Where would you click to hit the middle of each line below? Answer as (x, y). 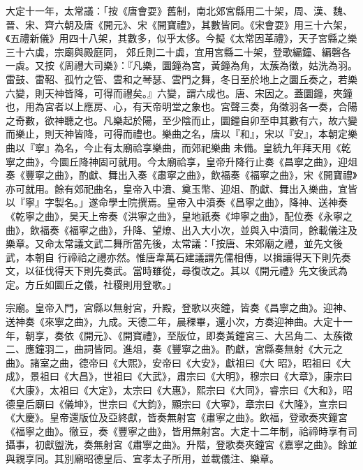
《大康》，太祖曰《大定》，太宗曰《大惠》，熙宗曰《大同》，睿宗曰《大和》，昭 (179, 390)
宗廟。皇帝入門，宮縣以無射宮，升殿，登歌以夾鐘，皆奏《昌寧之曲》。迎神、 (179, 308)
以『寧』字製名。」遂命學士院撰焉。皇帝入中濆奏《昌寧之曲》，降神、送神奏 (177, 202)
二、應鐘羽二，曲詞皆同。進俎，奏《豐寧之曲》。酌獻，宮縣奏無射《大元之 (174, 349)
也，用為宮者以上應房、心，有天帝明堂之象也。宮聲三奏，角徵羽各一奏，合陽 (181, 107)
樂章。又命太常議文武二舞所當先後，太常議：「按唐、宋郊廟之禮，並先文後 (174, 243)
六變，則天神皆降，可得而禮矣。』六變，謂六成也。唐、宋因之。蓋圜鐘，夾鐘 (179, 93)
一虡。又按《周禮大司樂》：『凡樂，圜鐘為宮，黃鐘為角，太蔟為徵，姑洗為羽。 (181, 65)
